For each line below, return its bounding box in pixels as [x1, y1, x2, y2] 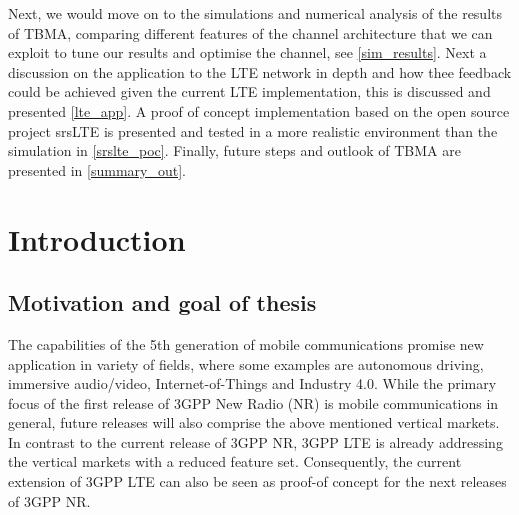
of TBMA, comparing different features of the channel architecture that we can [8, 22, 493, 43]
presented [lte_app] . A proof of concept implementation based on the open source [8, 100, 510, 121]
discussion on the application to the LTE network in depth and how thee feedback [8, 61, 512, 82]
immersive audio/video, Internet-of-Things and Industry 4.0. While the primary [8, 373, 497, 394]
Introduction [8, 218, 186, 259]
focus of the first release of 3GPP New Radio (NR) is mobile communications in [8, 392, 499, 413]
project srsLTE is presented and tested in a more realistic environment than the [8, 120, 498, 141]
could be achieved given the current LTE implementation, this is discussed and [8, 81, 491, 102]
